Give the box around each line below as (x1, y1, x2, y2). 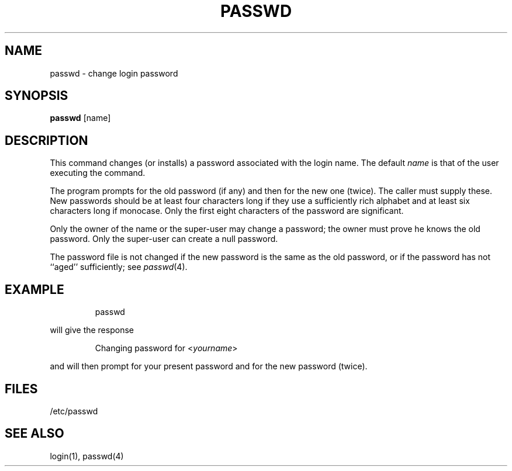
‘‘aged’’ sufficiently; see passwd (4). (50, 262, 188, 272)
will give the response (50, 325, 134, 335)
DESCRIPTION (5, 133, 88, 148)
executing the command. (50, 168, 146, 178)
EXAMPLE (5, 282, 64, 297)
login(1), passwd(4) (50, 451, 124, 461)
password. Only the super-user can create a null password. (50, 234, 278, 244)
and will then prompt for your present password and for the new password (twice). (50, 361, 368, 372)
